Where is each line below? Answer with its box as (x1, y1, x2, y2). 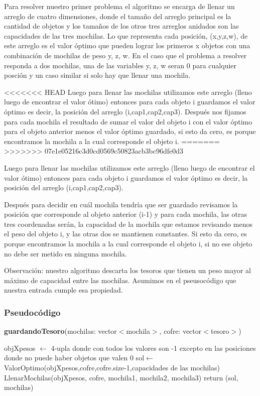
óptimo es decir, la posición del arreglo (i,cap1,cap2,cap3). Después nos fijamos (4, 106, 246, 116)
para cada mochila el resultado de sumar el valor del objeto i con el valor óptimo (4, 116, 252, 126)
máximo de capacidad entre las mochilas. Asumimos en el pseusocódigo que (4, 275, 236, 285)
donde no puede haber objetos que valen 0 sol (4, 352, 145, 363)
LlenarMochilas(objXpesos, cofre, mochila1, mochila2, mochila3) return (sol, (4, 372, 238, 382)
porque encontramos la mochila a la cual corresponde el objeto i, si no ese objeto (4, 238, 252, 249)
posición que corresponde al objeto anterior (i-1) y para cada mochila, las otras (4, 209, 247, 219)
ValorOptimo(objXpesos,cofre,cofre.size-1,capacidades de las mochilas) (4, 362, 220, 373)
